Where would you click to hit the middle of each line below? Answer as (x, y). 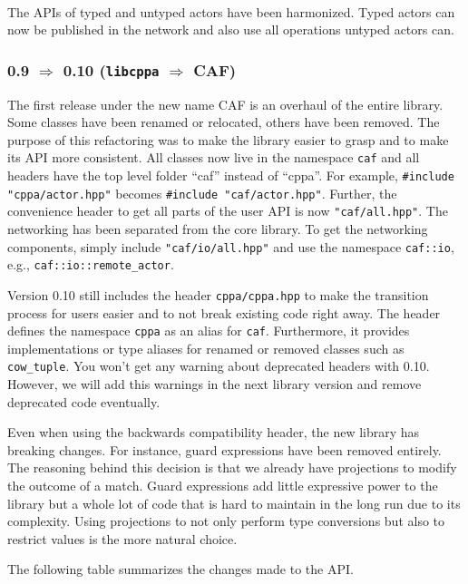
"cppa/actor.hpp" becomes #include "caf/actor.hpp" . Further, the (202, 193)
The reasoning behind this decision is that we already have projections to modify (232, 467)
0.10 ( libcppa (111, 69)
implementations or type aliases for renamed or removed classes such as (206, 348)
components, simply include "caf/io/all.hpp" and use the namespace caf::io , (231, 246)
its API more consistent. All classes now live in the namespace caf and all (214, 157)
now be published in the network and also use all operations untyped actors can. (231, 29)
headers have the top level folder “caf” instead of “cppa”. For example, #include (231, 175)
